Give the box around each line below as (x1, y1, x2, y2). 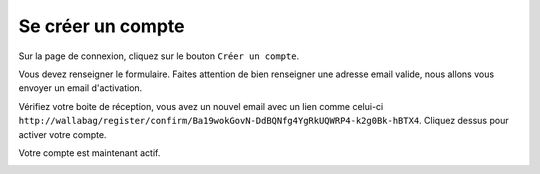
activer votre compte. (18, 128, 107, 140)
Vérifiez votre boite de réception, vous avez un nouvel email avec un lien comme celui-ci (18, 100, 384, 112)
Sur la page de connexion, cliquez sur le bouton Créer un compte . (18, 50, 300, 62)
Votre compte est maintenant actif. (18, 146, 161, 159)
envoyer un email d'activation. (18, 82, 143, 94)
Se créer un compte (18, 15, 185, 37)
